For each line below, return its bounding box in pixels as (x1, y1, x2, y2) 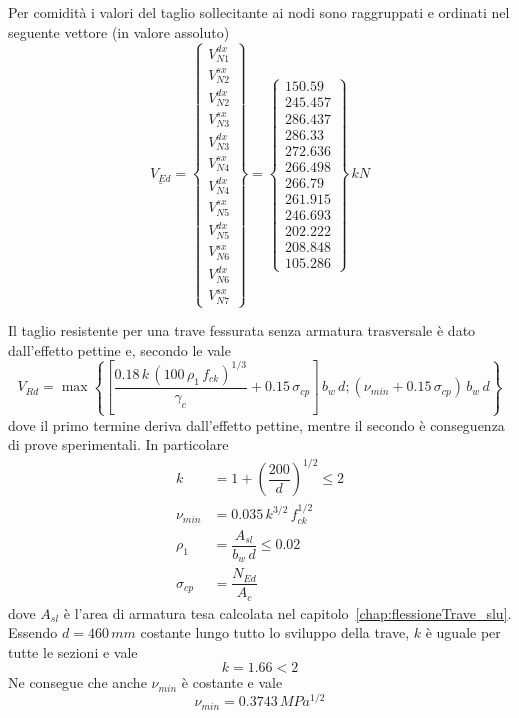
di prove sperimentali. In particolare (8, 434, 229, 455)
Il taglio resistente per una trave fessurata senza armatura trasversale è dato (8, 320, 476, 341)
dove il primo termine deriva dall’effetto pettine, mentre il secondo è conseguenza (8, 414, 505, 435)
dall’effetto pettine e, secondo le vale (8, 339, 231, 360)
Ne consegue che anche (8, 672, 147, 693)
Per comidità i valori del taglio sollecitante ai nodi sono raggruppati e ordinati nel (8, 2, 510, 22)
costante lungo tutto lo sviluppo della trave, (140, 622, 410, 643)
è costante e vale (181, 672, 283, 693)
